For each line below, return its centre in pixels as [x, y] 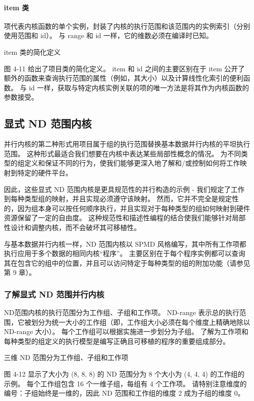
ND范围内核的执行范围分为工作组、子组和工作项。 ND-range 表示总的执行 [122, 312]
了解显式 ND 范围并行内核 [54, 294]
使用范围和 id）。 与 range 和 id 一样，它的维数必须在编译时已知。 [108, 35]
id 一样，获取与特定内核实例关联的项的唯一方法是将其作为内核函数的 [139, 87]
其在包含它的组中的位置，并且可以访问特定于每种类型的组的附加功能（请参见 [127, 263]
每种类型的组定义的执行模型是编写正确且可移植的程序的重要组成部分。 [117, 341]
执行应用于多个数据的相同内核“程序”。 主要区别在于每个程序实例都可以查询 [125, 253]
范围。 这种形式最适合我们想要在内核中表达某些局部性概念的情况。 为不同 [123, 153]
